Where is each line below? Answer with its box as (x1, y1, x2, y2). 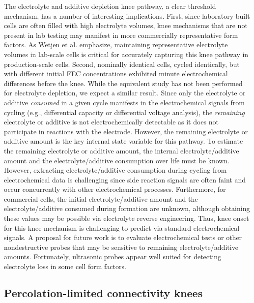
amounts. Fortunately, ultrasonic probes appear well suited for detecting (4, 251, 222, 262)
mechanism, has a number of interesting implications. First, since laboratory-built (4, 10, 250, 21)
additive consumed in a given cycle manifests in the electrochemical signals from (4, 97, 245, 107)
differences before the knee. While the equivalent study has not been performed (4, 78, 243, 88)
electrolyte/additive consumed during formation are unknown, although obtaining (4, 203, 250, 213)
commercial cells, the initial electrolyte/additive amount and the (4, 193, 198, 204)
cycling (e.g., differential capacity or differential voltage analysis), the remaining (4, 107, 245, 117)
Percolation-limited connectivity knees (4, 285, 203, 301)
